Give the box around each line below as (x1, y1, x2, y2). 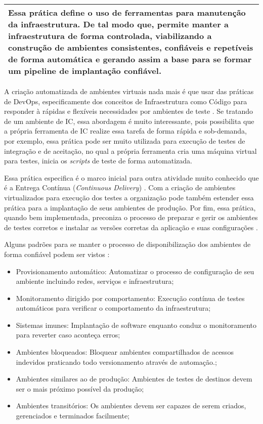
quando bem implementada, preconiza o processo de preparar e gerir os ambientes (4, 212, 258, 223)
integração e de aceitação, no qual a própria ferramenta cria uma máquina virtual (4, 145, 257, 156)
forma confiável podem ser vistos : (4, 248, 110, 259)
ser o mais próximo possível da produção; (16, 383, 144, 394)
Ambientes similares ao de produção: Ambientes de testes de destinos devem (16, 373, 252, 384)
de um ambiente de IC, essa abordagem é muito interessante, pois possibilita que (4, 115, 254, 126)
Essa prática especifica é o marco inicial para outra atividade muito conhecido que (4, 172, 259, 183)
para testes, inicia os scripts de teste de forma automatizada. (4, 155, 192, 166)
